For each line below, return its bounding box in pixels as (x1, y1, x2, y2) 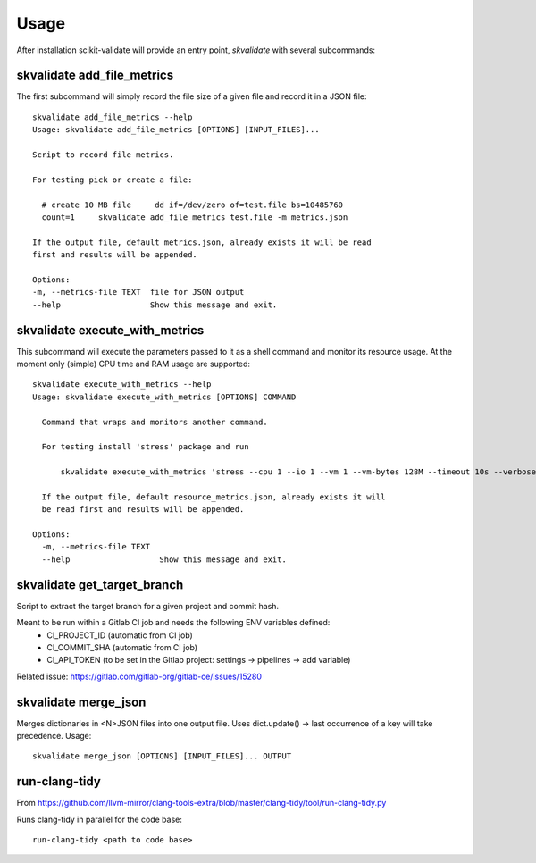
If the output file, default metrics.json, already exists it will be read (32, 237, 372, 247)
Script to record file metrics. (32, 150, 174, 160)
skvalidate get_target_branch (16, 577, 184, 592)
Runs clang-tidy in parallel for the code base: (16, 814, 182, 825)
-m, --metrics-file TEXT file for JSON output (32, 287, 245, 297)
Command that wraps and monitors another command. (41, 416, 268, 427)
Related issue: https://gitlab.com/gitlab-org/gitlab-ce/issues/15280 (16, 671, 263, 682)
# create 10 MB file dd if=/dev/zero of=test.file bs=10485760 (41, 199, 344, 210)
